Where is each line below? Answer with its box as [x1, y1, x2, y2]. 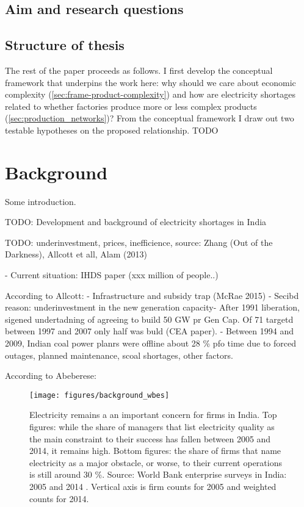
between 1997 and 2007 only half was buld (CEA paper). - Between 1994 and [5, 325, 294, 337]
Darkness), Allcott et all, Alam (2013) [5, 248, 147, 261]
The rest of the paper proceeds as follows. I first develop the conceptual [5, 63, 273, 76]
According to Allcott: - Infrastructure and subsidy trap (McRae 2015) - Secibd [5, 289, 299, 301]
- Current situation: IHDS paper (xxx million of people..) [5, 268, 219, 281]
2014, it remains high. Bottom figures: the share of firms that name [29, 444, 281, 457]
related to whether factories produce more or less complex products [5, 99, 257, 112]
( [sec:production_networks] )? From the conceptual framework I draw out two [5, 112, 294, 124]
